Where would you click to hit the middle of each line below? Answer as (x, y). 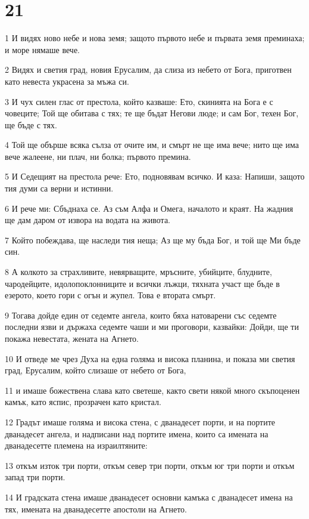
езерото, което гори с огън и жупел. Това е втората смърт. (110, 295)
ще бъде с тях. (31, 124)
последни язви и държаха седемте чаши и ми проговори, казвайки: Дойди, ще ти (152, 327)
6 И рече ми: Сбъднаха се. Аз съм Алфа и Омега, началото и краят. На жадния (149, 208)
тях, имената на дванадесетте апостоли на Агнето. (96, 509)
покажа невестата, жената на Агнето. (72, 338)
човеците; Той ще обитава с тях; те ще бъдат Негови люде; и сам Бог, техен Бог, (152, 113)
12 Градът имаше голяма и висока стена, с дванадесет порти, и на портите (140, 421)
